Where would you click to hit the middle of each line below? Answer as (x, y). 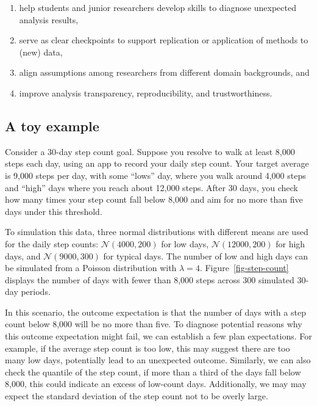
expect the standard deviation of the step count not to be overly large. (137, 396)
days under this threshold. (54, 211)
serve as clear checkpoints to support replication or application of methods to (164, 40)
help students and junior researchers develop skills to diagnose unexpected (158, 7)
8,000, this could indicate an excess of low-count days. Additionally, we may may (156, 384)
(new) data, (41, 52)
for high (290, 243)
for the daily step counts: (52, 243)
